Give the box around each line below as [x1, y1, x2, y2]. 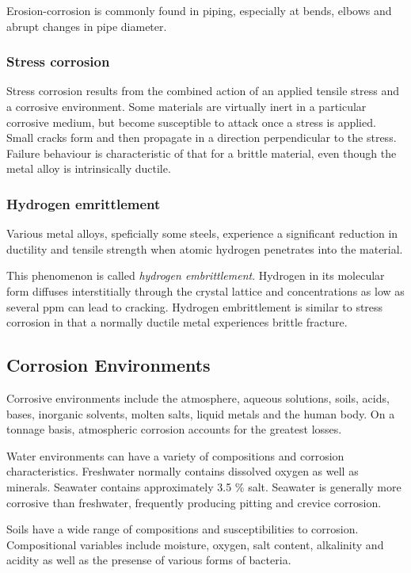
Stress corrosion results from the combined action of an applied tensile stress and [6, 82, 399, 99]
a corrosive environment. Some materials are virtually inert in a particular [6, 98, 367, 114]
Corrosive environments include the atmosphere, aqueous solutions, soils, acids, [6, 389, 390, 406]
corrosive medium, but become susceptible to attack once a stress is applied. [6, 113, 376, 130]
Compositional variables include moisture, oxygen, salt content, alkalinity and [6, 536, 384, 552]
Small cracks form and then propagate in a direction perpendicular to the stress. [6, 129, 397, 146]
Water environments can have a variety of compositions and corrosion [6, 447, 344, 464]
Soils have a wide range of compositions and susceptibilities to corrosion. [6, 521, 359, 537]
